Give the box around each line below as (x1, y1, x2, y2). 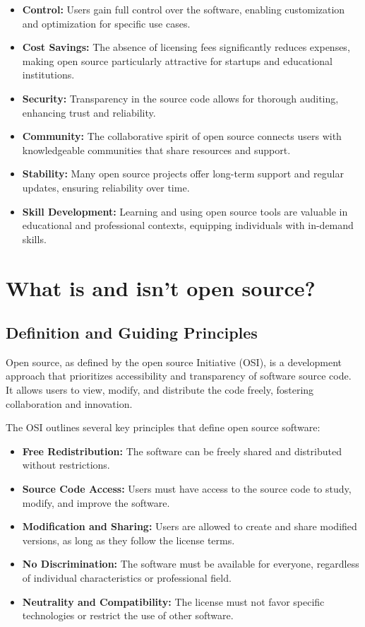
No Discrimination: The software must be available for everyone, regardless (22, 556, 359, 571)
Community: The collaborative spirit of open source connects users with (22, 129, 342, 143)
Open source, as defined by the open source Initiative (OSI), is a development (6, 354, 342, 369)
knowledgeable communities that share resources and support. (22, 142, 291, 157)
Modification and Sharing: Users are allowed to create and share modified (22, 519, 357, 534)
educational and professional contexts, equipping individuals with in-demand (22, 218, 354, 233)
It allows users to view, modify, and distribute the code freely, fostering (6, 382, 314, 397)
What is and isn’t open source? (6, 273, 316, 302)
